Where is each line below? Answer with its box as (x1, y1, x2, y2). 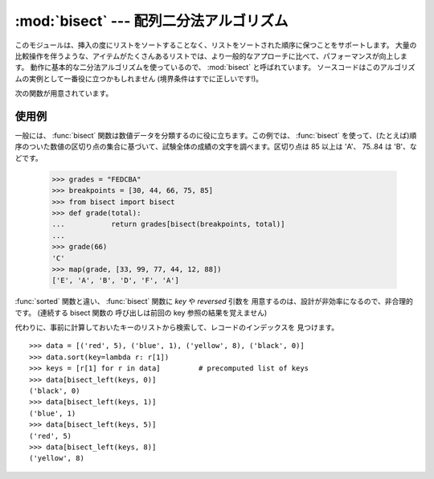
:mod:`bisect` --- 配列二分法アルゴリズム (14, 12, 289, 30)
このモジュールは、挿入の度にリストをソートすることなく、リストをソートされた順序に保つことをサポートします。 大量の (14, 40, 417, 50)
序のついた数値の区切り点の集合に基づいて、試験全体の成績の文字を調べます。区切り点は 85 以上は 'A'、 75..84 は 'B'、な (14, 141, 417, 152)
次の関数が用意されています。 (14, 88, 113, 98)
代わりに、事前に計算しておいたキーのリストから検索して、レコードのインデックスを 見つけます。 (14, 322, 339, 333)
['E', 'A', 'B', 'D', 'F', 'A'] (51, 276, 180, 285)
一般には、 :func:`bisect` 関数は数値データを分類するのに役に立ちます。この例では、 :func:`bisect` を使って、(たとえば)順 (14, 131, 417, 141)
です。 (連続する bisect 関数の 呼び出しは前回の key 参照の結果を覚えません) (14, 308, 268, 317)
